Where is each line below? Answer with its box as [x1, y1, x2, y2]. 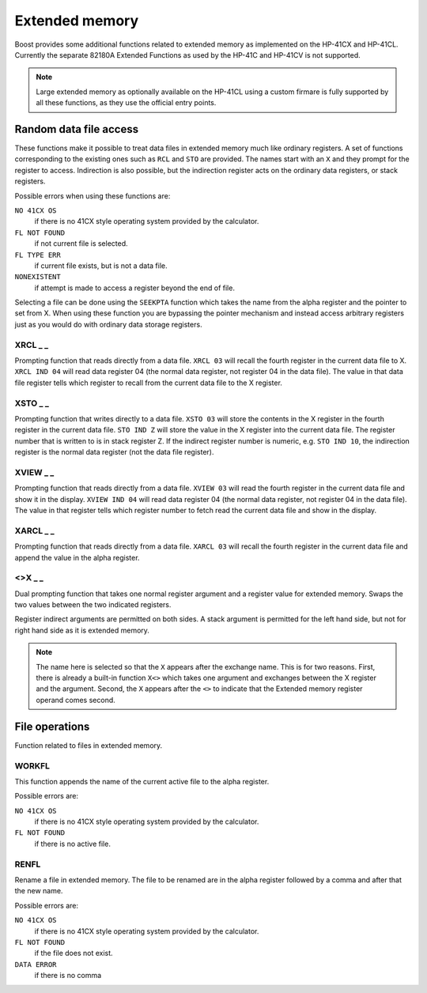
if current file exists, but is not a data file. [34, 261, 168, 270]
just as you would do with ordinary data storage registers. [14, 319, 202, 329]
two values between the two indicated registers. [14, 600, 172, 610]
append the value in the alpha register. [14, 553, 140, 562]
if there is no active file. [34, 839, 111, 848]
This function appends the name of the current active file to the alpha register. [14, 776, 270, 786]
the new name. [14, 886, 63, 896]
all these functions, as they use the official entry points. [36, 98, 217, 108]
